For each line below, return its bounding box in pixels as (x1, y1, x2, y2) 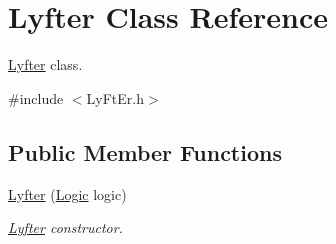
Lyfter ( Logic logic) (8, 183, 127, 204)
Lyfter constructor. (8, 217, 123, 238)
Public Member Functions (8, 136, 282, 167)
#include (8, 87, 64, 108)
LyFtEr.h (86, 87, 144, 108)
